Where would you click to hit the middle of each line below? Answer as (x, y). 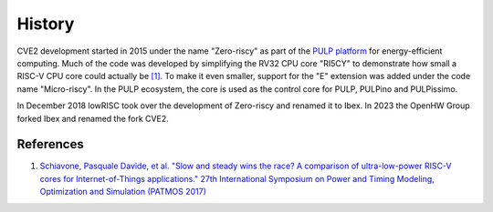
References (50, 144)
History (46, 24)
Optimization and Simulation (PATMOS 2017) (123, 192)
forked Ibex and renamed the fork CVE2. (93, 118)
